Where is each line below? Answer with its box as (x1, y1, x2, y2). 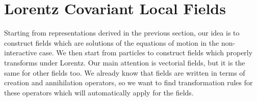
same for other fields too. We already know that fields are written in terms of (4, 67, 245, 78)
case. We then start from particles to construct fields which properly (39, 47, 253, 58)
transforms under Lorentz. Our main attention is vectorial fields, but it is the (4, 57, 245, 68)
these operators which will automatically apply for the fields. (4, 87, 194, 97)
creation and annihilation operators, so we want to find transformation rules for (4, 77, 253, 88)
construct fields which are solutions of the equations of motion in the (4, 37, 219, 48)
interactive (4, 47, 37, 58)
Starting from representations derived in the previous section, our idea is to (4, 27, 240, 38)
